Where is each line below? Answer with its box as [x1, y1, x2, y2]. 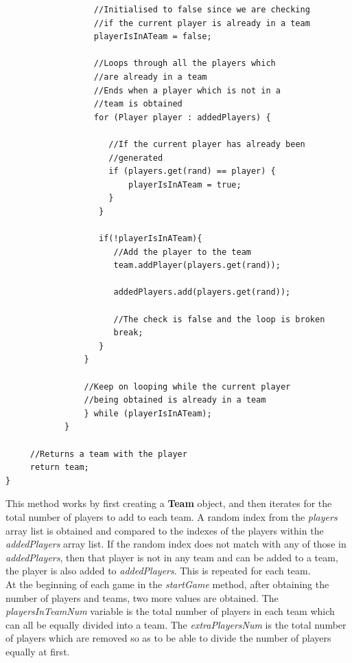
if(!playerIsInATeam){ [99, 234, 202, 244]
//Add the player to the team [113, 247, 251, 257]
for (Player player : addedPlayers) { [93, 112, 271, 122]
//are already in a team [93, 71, 207, 82]
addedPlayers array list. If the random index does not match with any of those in [5, 537, 347, 551]
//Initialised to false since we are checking [93, 5, 310, 14]
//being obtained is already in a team [84, 395, 266, 405]
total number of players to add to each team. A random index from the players [5, 509, 338, 524]
